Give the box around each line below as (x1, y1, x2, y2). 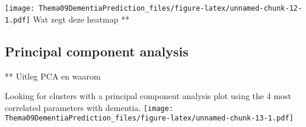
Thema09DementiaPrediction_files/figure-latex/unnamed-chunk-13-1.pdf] (5, 114, 294, 123)
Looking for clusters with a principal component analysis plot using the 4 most (5, 90, 292, 102)
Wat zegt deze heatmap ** (33, 12, 130, 25)
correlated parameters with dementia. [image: (5, 101, 174, 113)
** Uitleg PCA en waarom (5, 69, 101, 82)
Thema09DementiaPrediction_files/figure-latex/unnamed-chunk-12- (39, 4, 302, 12)
